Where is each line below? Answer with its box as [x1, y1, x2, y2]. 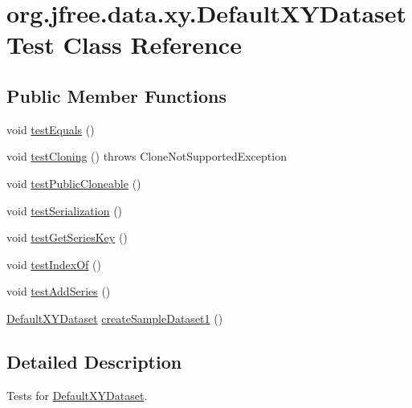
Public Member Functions [6, 83, 226, 108]
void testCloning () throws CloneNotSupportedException [6, 148, 287, 165]
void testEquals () [6, 120, 95, 137]
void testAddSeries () [6, 283, 111, 300]
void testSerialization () [6, 202, 123, 218]
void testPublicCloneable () [6, 174, 141, 191]
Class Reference [63, 28, 242, 61]
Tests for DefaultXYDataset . [6, 386, 148, 403]
